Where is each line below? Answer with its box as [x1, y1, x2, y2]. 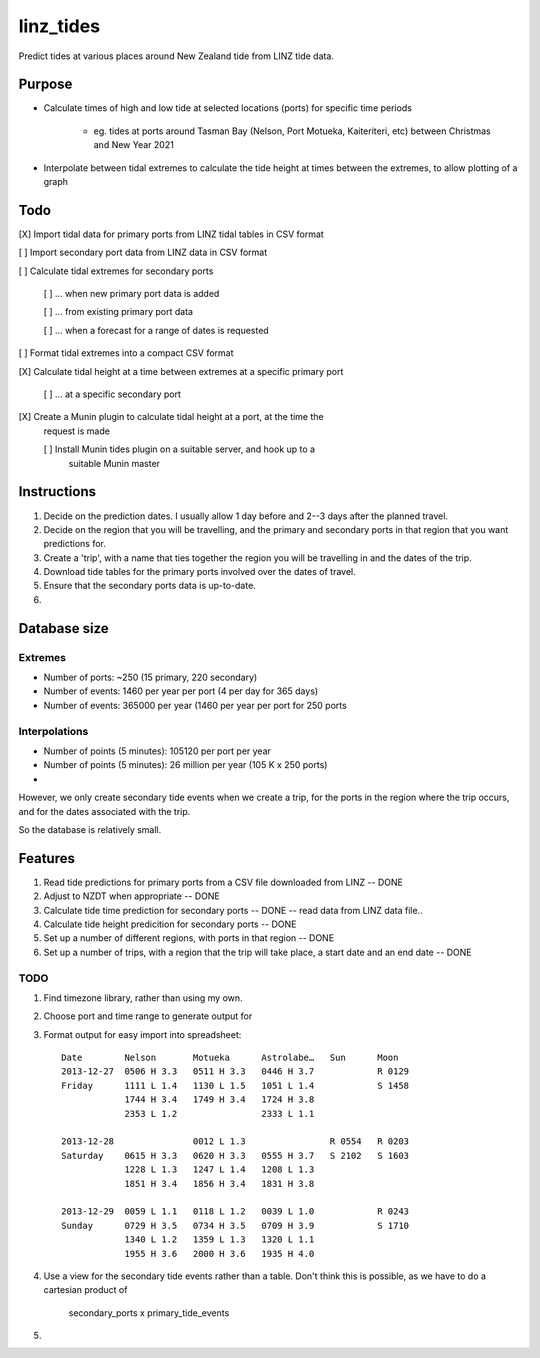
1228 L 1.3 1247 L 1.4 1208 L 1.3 [124, 1164, 315, 1175]
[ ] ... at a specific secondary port [43, 388, 182, 400]
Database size [18, 620, 109, 637]
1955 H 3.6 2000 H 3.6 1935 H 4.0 [124, 1248, 315, 1259]
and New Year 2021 [93, 139, 174, 151]
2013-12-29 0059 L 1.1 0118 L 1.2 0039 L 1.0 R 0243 [61, 1206, 410, 1217]
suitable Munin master [68, 457, 160, 469]
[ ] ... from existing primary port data [43, 306, 194, 318]
